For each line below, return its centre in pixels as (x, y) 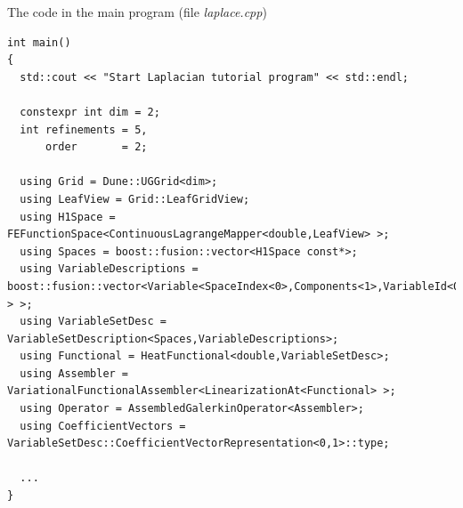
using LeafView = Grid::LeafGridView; (135, 199)
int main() (39, 42)
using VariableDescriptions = (109, 269)
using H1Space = (68, 217)
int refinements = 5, (84, 129)
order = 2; (96, 147)
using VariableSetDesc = (93, 322)
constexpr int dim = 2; (90, 112)
